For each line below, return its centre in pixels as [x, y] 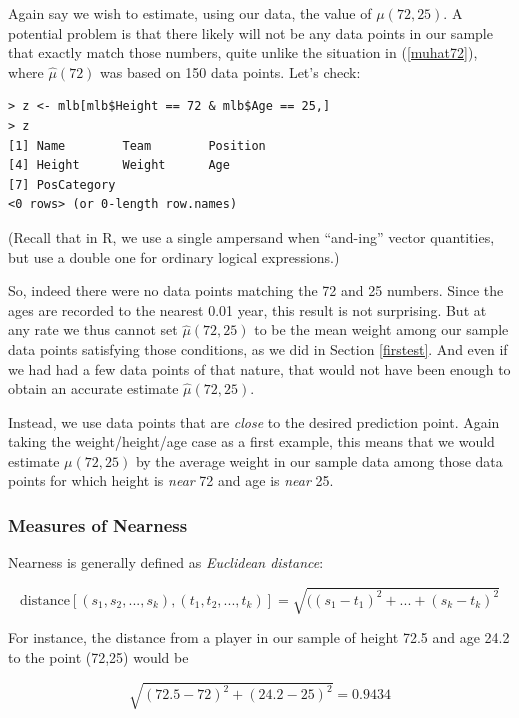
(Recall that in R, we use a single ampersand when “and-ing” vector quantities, [251, 236]
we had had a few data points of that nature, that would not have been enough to [259, 368]
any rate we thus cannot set [93, 329]
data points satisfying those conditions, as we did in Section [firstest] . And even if [258, 348]
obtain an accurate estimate [93, 388]
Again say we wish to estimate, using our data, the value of [190, 13]
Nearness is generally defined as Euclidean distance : [166, 562]
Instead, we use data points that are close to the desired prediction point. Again [254, 421]
